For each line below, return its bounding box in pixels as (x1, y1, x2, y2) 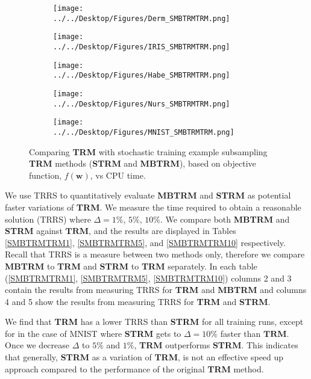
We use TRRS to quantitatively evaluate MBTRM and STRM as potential (5, 189, 291, 202)
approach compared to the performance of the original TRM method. (5, 362, 264, 375)
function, (29, 168, 62, 181)
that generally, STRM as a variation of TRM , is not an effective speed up (5, 351, 284, 363)
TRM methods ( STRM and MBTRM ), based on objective (29, 157, 256, 170)
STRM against (5, 224, 63, 237)
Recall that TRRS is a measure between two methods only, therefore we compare (5, 248, 305, 260)
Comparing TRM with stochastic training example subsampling (29, 145, 268, 158)
